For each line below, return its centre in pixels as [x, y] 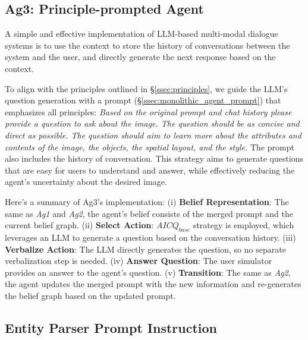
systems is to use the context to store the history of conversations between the [147, 45]
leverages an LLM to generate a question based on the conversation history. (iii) [150, 237]
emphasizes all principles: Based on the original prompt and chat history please [148, 111]
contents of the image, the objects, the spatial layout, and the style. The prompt [150, 147]
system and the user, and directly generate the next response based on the [140, 57]
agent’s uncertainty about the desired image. [86, 182]
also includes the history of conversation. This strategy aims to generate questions [154, 158]
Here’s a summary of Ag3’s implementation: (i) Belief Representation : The [147, 201]
